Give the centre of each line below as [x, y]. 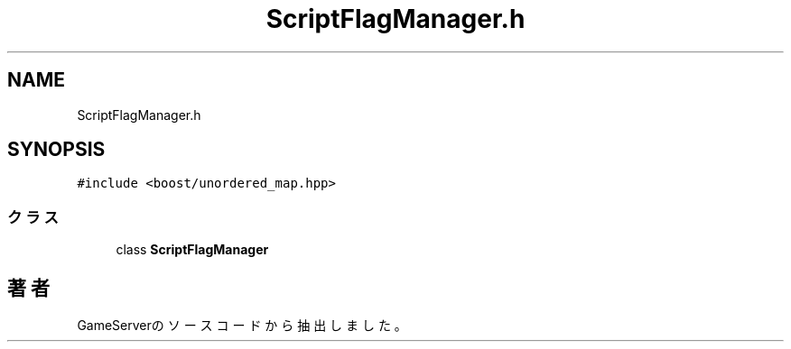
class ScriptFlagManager [192, 250]
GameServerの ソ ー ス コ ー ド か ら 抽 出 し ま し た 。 [242, 326]
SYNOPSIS [56, 150]
